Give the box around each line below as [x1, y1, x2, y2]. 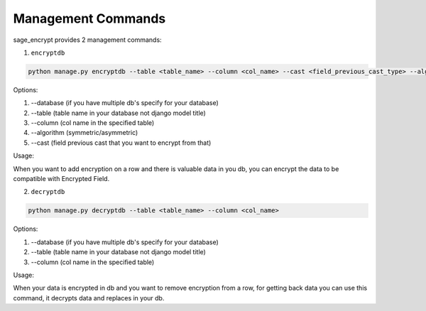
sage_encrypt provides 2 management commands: [13, 36, 163, 44]
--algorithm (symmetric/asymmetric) [31, 129, 138, 137]
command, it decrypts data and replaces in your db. [13, 293, 165, 302]
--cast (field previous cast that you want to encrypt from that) [31, 138, 212, 147]
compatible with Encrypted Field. [13, 175, 110, 183]
